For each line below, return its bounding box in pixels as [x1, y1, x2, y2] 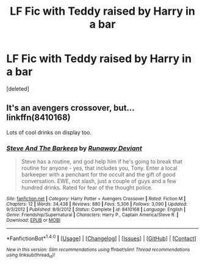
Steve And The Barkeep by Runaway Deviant [6, 144, 142, 153]
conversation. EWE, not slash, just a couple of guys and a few [21, 178, 177, 185]
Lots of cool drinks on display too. [6, 129, 92, 136]
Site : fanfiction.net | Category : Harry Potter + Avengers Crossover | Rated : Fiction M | [6, 196, 186, 202]
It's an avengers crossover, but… [6, 103, 135, 113]
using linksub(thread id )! [6, 252, 56, 259]
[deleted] [6, 85, 29, 92]
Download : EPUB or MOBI [6, 217, 61, 224]
